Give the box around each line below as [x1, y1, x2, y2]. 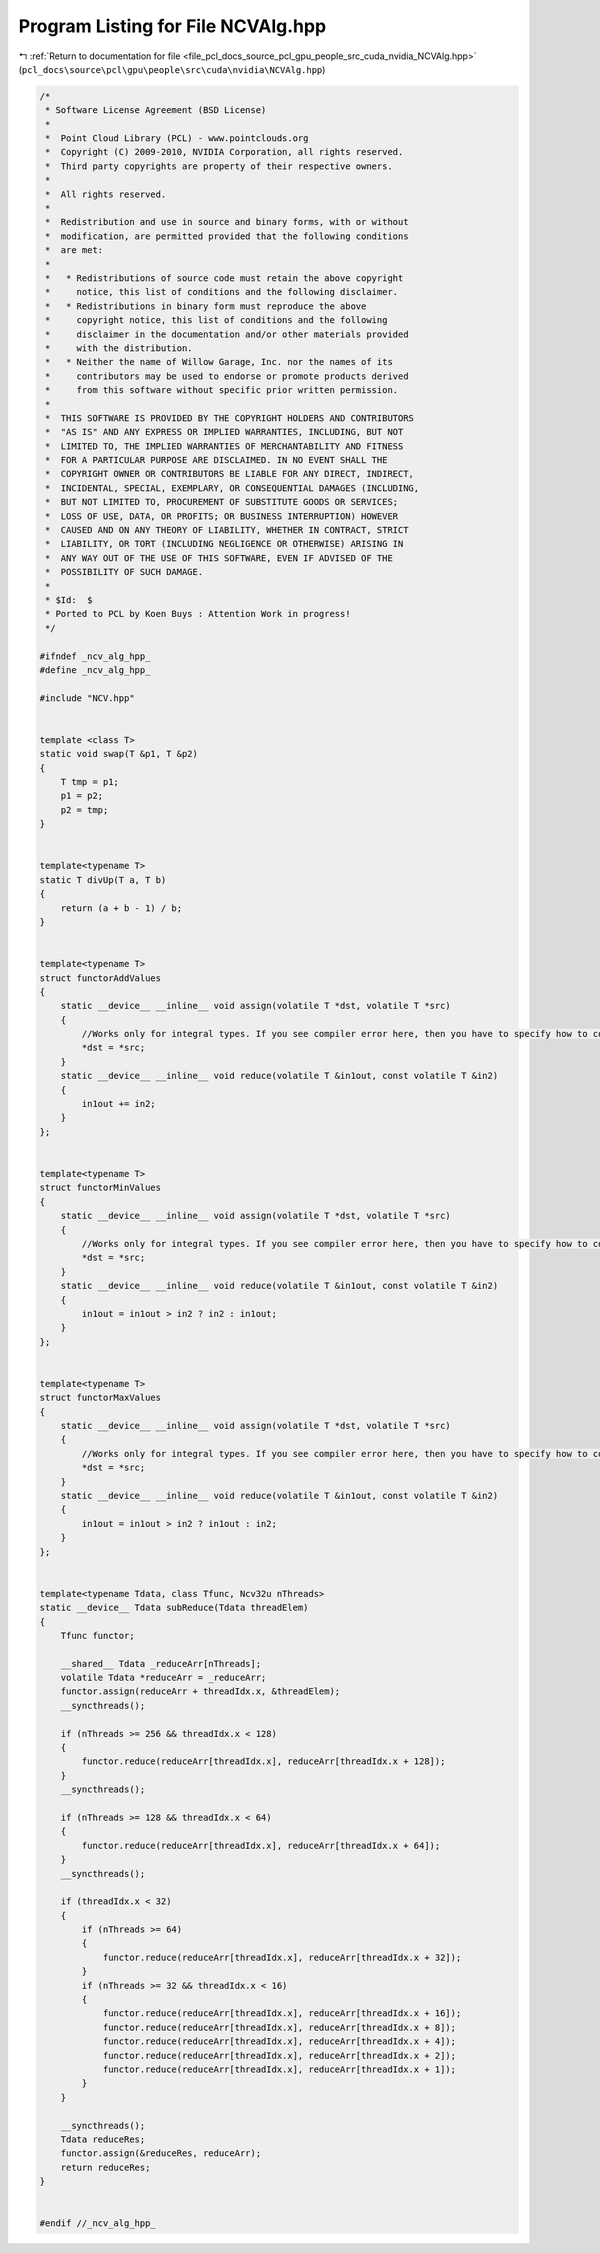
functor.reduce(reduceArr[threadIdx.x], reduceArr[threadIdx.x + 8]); [102, 2021, 457, 2033]
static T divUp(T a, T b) [39, 874, 167, 885]
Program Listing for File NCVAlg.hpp [18, 15, 327, 37]
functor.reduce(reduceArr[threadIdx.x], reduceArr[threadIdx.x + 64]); [81, 1840, 441, 1851]
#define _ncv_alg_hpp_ [39, 664, 151, 675]
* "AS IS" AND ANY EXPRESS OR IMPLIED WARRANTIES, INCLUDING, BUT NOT [45, 426, 404, 438]
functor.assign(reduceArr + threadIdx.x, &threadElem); [60, 1686, 341, 1697]
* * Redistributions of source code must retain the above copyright [45, 273, 404, 284]
